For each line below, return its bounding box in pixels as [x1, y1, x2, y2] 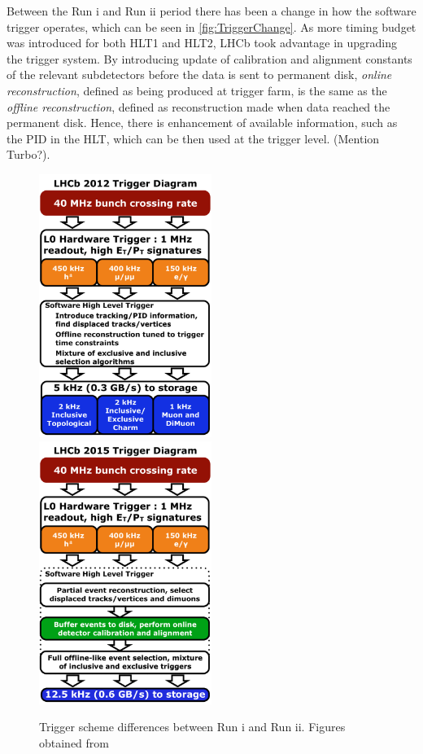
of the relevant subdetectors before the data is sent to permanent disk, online [7, 66, 392, 83]
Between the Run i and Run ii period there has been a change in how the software [7, 2, 416, 19]
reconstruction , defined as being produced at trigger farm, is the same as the [7, 81, 387, 99]
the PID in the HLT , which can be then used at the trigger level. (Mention [7, 129, 380, 147]
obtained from [39, 734, 110, 751]
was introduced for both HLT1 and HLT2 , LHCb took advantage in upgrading [7, 34, 397, 51]
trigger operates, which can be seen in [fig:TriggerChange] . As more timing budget [7, 18, 416, 35]
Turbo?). [7, 146, 50, 163]
